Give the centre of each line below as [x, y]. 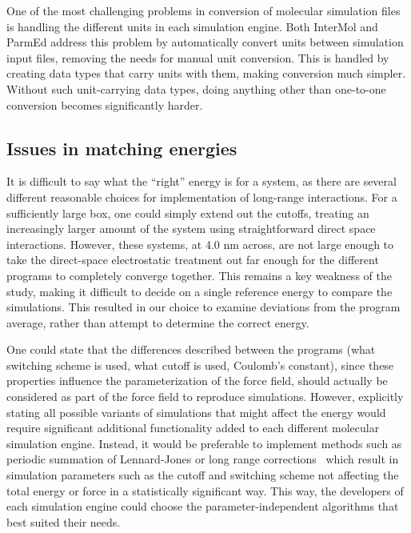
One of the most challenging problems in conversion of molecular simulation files [204, 10]
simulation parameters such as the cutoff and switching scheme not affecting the [203, 475]
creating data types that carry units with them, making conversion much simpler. [206, 73]
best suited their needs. [64, 521]
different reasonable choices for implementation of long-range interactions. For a [202, 196]
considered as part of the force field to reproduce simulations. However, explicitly [205, 397]
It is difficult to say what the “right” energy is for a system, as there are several [202, 181]
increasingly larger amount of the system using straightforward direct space [191, 228]
